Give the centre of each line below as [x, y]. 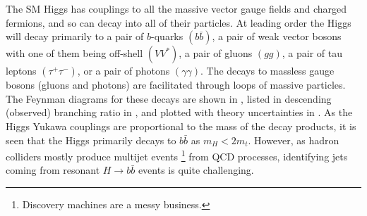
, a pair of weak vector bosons [277, 36]
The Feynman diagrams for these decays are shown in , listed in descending [169, 98]
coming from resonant [53, 170]
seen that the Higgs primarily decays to [91, 140]
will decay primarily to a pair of [75, 36]
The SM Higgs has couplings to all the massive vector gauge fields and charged [176, 8]
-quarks [167, 36]
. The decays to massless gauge [267, 71]
